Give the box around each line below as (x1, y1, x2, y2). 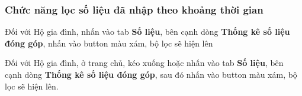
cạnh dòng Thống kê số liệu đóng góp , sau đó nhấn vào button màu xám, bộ (5, 68, 297, 80)
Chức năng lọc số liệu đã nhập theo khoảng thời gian (5, 2, 264, 16)
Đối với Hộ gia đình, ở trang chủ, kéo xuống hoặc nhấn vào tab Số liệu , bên (5, 57, 284, 69)
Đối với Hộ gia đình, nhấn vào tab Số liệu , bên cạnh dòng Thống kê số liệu (5, 25, 290, 38)
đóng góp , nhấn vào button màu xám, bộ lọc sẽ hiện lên (5, 37, 213, 49)
